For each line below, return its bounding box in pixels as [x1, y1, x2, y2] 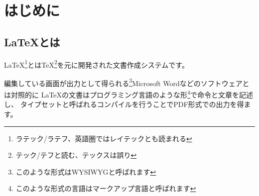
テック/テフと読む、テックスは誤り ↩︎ [15, 150, 137, 160]
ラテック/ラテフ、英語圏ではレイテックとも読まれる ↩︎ [15, 133, 192, 143]
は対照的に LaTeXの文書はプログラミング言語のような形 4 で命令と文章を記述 [4, 88, 253, 99]
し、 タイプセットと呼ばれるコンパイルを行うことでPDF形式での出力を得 [4, 99, 244, 109]
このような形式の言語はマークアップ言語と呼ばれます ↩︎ [15, 183, 196, 194]
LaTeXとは [4, 34, 60, 49]
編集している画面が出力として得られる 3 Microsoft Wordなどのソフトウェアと [4, 76, 250, 88]
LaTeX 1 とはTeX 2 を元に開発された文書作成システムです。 [4, 58, 189, 70]
